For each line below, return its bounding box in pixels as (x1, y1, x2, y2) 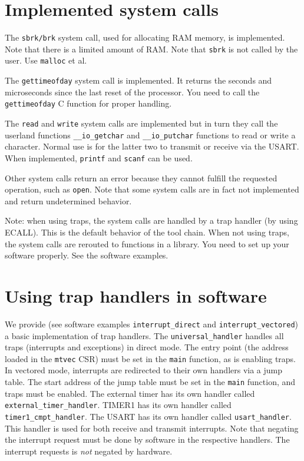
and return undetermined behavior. (5, 194, 132, 207)
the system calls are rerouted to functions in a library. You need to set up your (5, 237, 289, 250)
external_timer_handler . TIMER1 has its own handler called (5, 399, 232, 411)
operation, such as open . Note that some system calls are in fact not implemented (5, 183, 299, 195)
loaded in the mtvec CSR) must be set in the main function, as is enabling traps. (5, 352, 296, 364)
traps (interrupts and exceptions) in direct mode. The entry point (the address (5, 341, 289, 353)
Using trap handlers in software (5, 283, 267, 307)
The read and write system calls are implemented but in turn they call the (5, 117, 278, 129)
